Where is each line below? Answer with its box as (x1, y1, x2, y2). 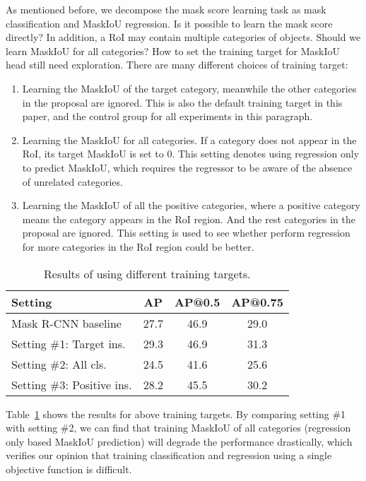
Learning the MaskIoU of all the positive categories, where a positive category (22, 198, 360, 213)
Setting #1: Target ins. (11, 335, 126, 352)
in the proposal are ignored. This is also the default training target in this (22, 95, 343, 109)
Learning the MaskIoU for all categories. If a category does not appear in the (22, 132, 357, 147)
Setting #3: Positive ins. (11, 376, 132, 393)
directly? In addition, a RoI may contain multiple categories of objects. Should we (6, 30, 361, 44)
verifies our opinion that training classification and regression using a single (6, 448, 332, 463)
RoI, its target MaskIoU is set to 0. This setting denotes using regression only (22, 146, 360, 161)
